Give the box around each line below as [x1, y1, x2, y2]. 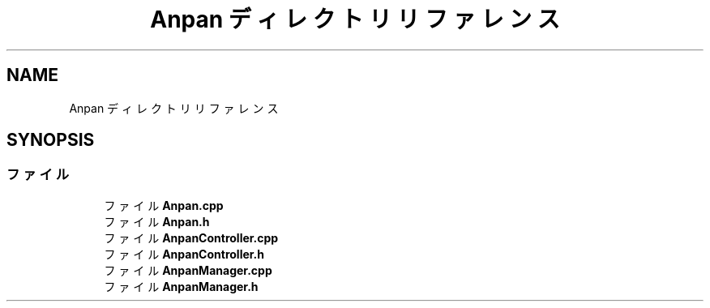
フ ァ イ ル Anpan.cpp [104, 198, 224, 212]
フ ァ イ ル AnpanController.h [104, 246, 264, 261]
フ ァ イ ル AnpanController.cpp [104, 230, 279, 245]
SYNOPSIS [6, 130, 95, 151]
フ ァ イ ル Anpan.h [104, 214, 210, 229]
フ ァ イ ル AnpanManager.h [104, 279, 259, 293]
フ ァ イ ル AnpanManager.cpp [104, 263, 272, 277]
